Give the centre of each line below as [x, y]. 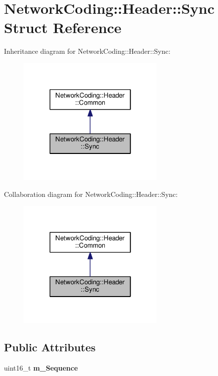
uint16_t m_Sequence [41, 367]
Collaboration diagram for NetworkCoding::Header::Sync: [91, 194]
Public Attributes [50, 347]
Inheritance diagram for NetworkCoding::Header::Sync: [87, 51]
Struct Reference [63, 27]
